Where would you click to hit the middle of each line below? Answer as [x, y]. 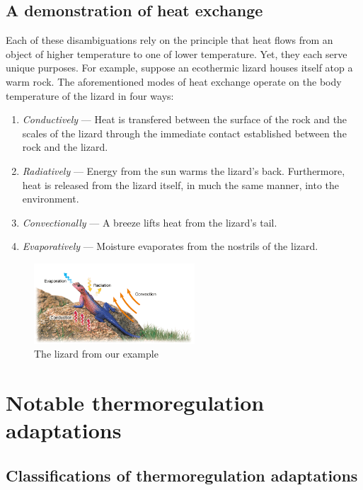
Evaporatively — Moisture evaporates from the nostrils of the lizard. [170, 246]
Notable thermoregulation [135, 402]
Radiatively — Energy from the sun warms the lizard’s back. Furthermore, [184, 170]
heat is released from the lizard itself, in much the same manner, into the [181, 184]
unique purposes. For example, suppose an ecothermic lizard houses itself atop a [179, 68]
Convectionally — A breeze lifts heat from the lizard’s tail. [150, 222]
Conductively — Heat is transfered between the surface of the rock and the [185, 119]
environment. [51, 199]
